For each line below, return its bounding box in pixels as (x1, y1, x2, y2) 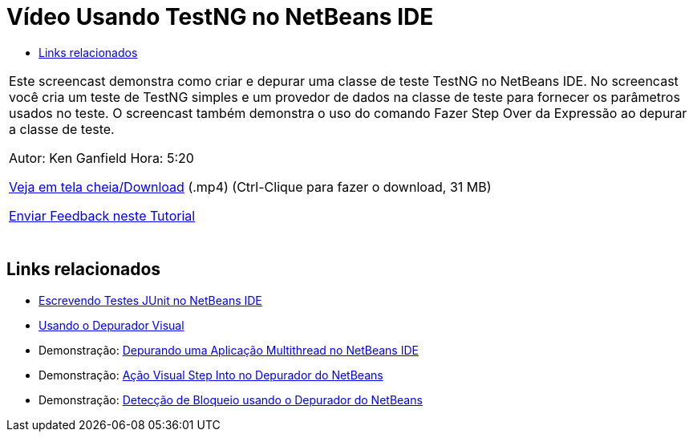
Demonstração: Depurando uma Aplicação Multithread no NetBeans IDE (38, 343, 419, 357)
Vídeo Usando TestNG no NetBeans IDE (6, 3, 434, 30)
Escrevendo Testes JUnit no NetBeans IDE (38, 293, 262, 307)
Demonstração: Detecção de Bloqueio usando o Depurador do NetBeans (38, 392, 423, 407)
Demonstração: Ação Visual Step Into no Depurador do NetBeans (38, 367, 383, 382)
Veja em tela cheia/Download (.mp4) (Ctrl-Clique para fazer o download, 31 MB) (9, 178, 492, 195)
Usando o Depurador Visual (38, 318, 184, 332)
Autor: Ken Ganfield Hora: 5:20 (9, 149, 194, 166)
